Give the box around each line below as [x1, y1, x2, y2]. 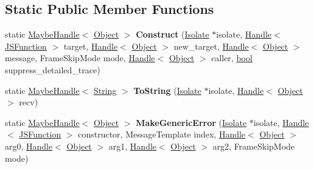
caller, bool [211, 51, 253, 64]
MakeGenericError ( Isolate [136, 116, 247, 128]
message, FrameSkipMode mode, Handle [5, 51, 155, 64]
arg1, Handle [108, 139, 157, 152]
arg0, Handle [5, 139, 53, 152]
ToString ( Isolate [133, 84, 201, 96]
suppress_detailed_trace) [5, 63, 100, 76]
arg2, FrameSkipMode [212, 139, 295, 152]
